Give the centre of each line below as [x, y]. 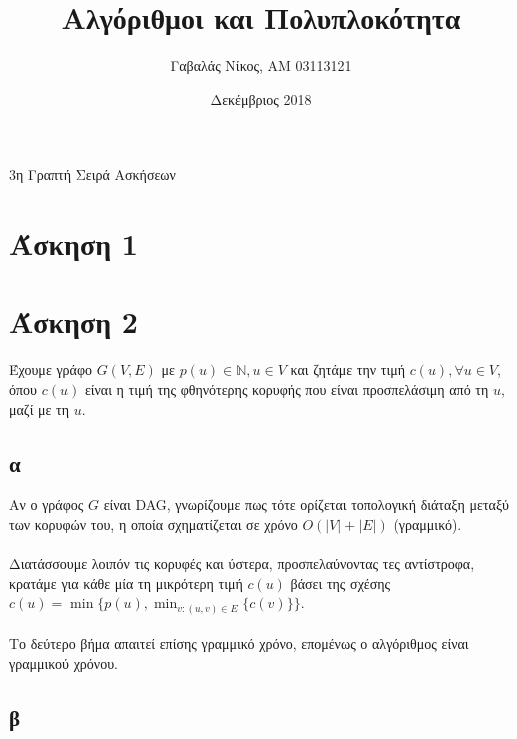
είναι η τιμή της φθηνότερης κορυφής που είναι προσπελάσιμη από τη [286, 389]
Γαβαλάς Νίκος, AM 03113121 [261, 65]
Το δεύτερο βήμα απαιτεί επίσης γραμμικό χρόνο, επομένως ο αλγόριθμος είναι [239, 643]
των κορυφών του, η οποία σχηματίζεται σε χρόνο [153, 523]
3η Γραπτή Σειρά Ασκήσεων [92, 174]
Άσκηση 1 [73, 243]
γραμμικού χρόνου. [63, 663]
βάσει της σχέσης [340, 582]
